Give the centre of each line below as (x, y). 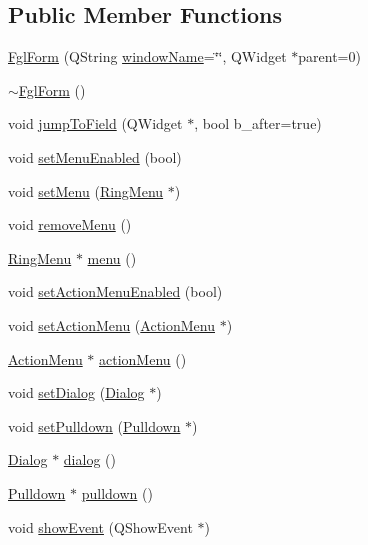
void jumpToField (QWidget (95, 123)
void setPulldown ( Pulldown (94, 425)
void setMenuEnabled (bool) (95, 156)
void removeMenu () (70, 224)
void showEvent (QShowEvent (100, 526)
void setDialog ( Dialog (76, 392)
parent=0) (329, 56)
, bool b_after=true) (258, 123)
